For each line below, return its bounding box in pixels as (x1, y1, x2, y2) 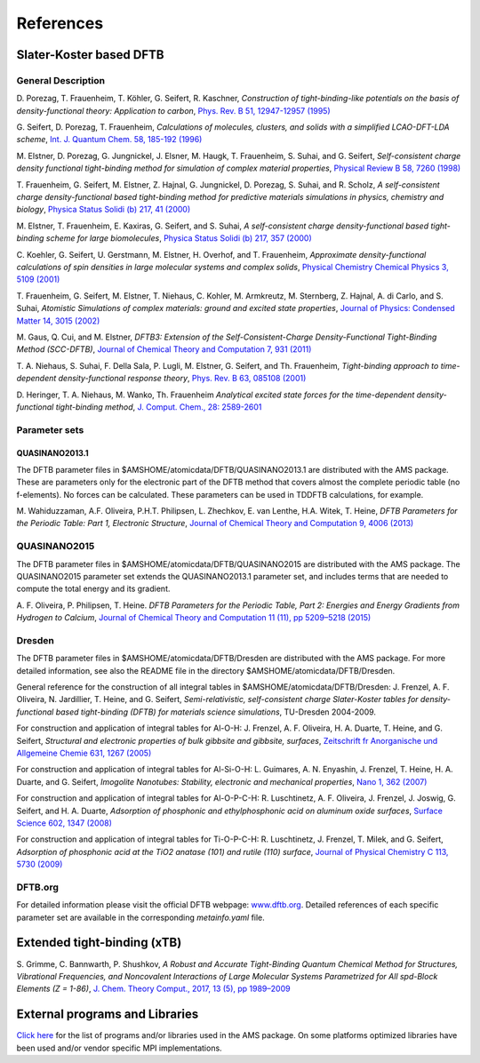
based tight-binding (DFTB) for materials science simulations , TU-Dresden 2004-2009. (55, 707, 377, 717)
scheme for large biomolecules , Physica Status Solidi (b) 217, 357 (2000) (45, 233, 313, 244)
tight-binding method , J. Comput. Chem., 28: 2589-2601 (55, 401, 262, 412)
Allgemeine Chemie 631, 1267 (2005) (16, 747, 152, 758)
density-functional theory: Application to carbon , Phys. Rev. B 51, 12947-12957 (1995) (16, 105, 331, 116)
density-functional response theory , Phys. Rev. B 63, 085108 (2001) (58, 373, 307, 384)
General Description (16, 74, 106, 86)
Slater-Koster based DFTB (16, 47, 164, 62)
